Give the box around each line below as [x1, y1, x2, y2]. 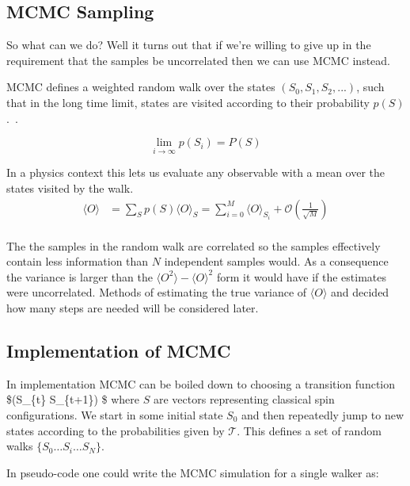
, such [356, 78, 385, 95]
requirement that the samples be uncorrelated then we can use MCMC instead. [6, 52, 390, 68]
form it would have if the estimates [216, 268, 386, 285]
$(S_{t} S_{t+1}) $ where [6, 391, 140, 408]
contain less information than [6, 253, 149, 270]
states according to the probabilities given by [6, 422, 225, 438]
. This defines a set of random [237, 422, 382, 438]
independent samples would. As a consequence [164, 253, 389, 270]
